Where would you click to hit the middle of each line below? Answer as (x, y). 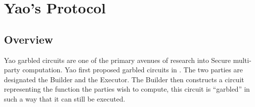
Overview (29, 39)
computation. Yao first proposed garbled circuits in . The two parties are (133, 70)
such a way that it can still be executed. (65, 98)
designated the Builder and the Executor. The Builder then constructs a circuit (124, 79)
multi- (242, 60)
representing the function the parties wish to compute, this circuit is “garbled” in (127, 89)
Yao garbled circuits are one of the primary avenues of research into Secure (118, 60)
